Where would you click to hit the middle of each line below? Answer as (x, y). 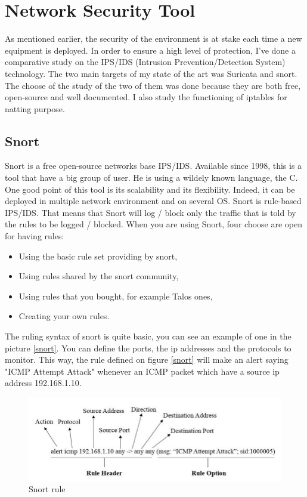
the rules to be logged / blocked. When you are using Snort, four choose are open (153, 224)
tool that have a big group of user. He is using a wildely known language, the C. (151, 177)
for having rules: (35, 236)
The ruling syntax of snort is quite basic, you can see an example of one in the (148, 336)
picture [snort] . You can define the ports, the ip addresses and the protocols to (148, 348)
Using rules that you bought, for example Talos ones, (116, 296)
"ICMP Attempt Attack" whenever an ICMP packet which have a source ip (142, 371)
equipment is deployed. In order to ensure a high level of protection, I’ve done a (150, 50)
